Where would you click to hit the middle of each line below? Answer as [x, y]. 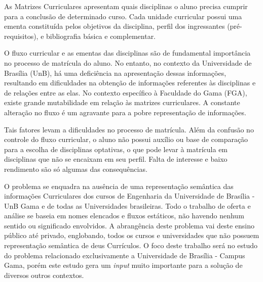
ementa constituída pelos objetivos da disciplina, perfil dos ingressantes [115, 26]
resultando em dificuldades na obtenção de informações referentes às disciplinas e [130, 83]
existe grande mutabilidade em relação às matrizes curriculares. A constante [122, 102]
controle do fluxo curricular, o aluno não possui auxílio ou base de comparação [126, 139]
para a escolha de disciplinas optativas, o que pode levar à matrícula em [116, 149]
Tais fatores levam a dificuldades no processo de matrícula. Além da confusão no [129, 129]
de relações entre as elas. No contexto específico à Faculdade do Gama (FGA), [126, 92]
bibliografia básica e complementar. [101, 36]
